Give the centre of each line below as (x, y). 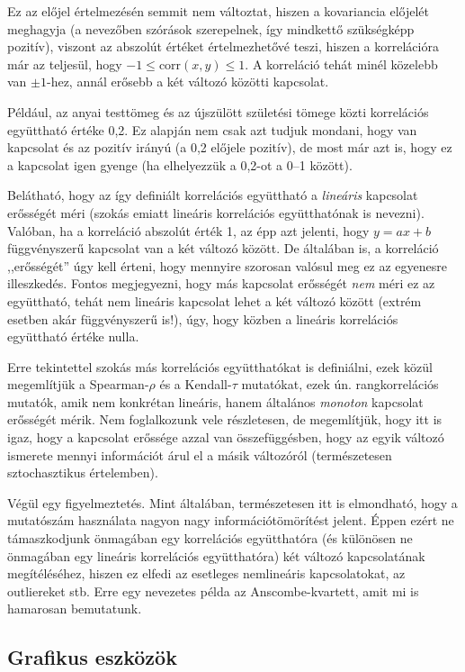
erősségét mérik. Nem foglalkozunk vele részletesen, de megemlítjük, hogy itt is (225, 419)
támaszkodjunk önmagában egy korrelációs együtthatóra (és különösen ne (210, 538)
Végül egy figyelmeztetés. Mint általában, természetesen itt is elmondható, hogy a (232, 502)
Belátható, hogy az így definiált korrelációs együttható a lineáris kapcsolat (213, 195)
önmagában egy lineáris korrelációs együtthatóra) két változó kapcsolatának (216, 555)
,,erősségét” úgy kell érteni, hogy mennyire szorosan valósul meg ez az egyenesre (228, 265)
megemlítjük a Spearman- (78, 384)
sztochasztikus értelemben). (83, 472)
